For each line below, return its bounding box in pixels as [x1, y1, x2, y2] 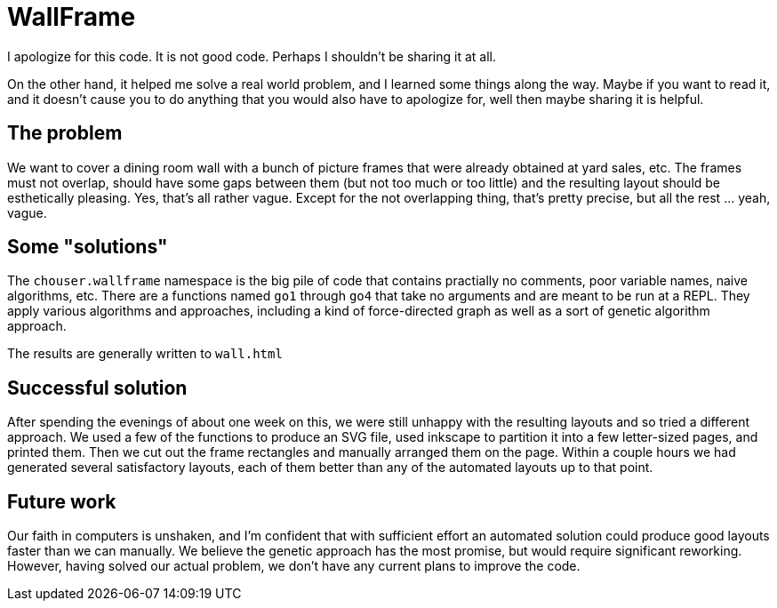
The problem [7, 122, 123, 145]
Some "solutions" [7, 236, 168, 259]
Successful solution [7, 376, 188, 399]
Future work [7, 490, 116, 513]
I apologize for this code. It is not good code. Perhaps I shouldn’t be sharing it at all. [7, 48, 497, 64]
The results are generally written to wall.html [7, 346, 283, 362]
